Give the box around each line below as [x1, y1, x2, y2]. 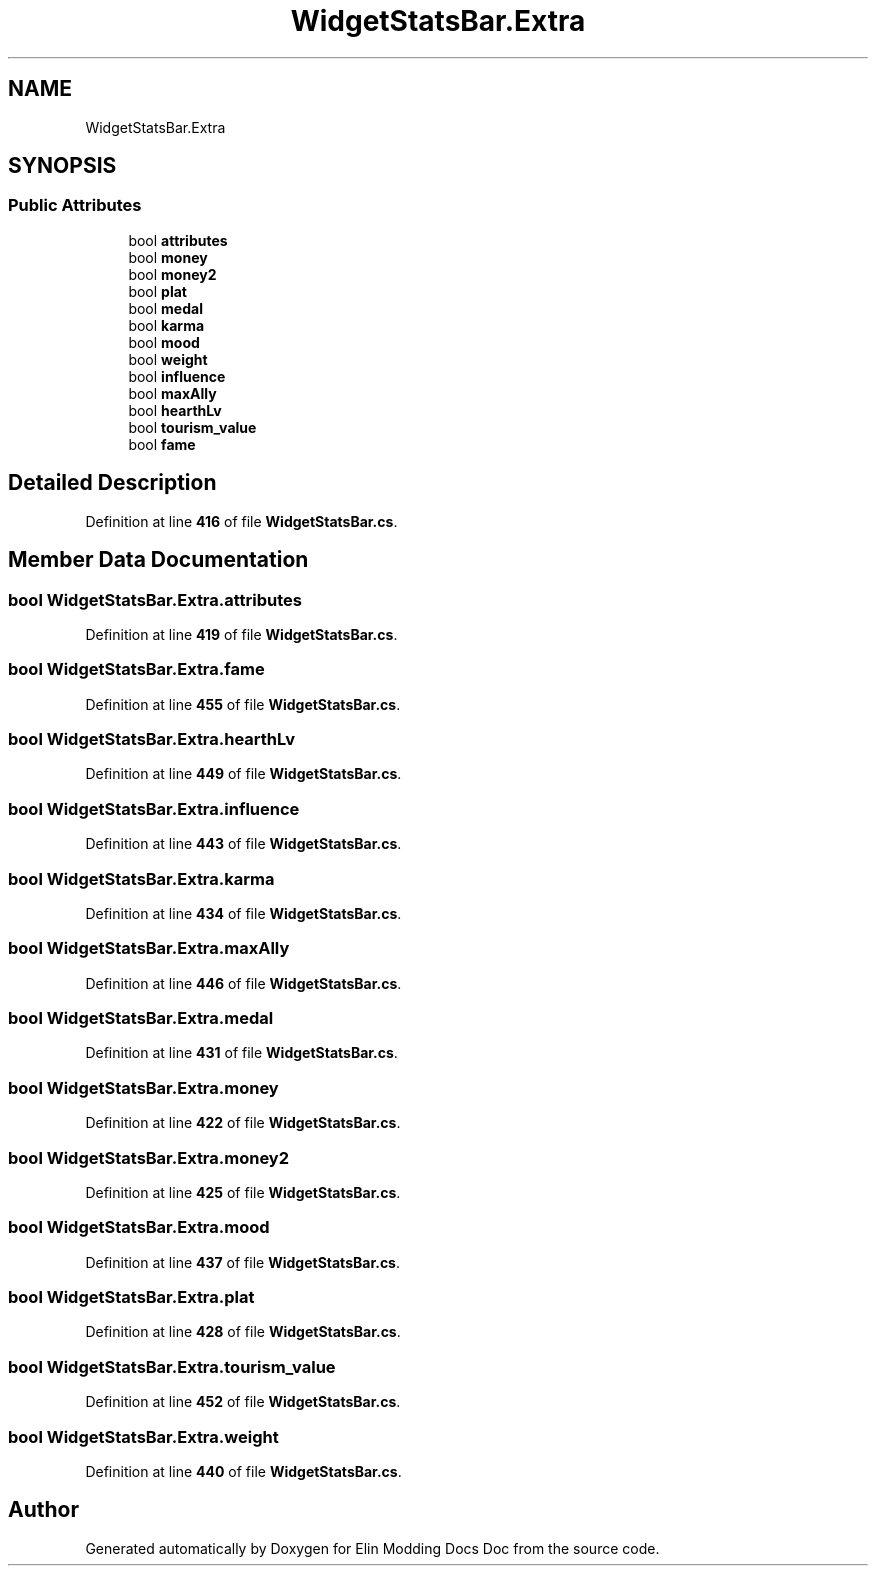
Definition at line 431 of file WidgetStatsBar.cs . [85, 1044, 398, 1062]
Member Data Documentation [8, 547, 309, 573]
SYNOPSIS [8, 153, 117, 179]
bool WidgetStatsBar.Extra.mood [8, 1217, 270, 1238]
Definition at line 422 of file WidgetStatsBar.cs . [85, 1114, 401, 1132]
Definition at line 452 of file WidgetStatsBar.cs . [85, 1393, 401, 1411]
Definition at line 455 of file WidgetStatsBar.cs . [85, 695, 401, 713]
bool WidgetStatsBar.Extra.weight [8, 1426, 279, 1447]
